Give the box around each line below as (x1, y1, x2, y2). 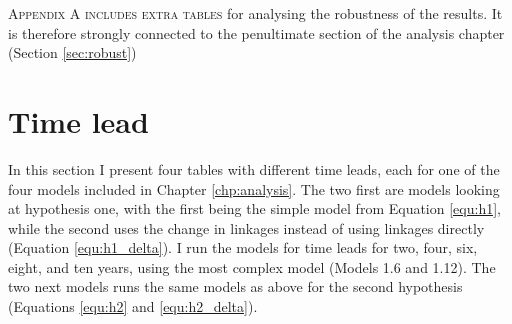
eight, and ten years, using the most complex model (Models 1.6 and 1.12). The (8, 256, 496, 277)
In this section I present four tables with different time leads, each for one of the (8, 158, 500, 179)
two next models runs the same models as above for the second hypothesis (8, 276, 463, 297)
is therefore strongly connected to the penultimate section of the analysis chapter (8, 22, 505, 43)
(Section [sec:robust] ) (8, 42, 137, 63)
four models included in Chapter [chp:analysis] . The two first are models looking (8, 178, 500, 199)
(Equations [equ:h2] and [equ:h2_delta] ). (8, 296, 258, 317)
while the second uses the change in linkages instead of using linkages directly (8, 217, 485, 238)
